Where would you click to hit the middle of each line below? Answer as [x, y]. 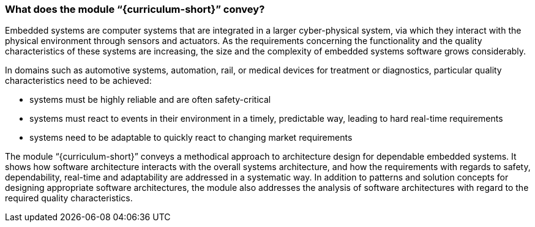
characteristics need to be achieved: [78, 81]
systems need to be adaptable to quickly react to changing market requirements [191, 138]
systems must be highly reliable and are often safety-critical [150, 100]
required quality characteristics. [69, 198]
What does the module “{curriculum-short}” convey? [135, 9]
